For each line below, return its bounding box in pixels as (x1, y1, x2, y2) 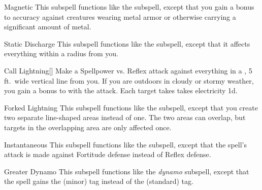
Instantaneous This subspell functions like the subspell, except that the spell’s (4, 139, 247, 149)
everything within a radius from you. (4, 48, 119, 59)
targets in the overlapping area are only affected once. (4, 122, 172, 132)
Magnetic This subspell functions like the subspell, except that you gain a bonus (4, 2, 254, 12)
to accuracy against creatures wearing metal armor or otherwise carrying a (4, 11, 236, 22)
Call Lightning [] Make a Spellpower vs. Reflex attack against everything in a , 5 (4, 65, 252, 75)
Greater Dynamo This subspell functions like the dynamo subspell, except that (4, 166, 249, 176)
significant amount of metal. (4, 21, 91, 32)
